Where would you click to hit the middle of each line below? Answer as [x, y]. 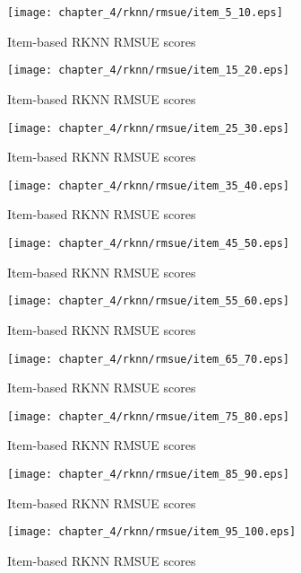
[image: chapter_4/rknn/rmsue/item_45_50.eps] [148, 243]
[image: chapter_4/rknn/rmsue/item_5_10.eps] [145, 13]
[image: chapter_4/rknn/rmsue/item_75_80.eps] [148, 416]
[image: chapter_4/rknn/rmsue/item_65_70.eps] [148, 359]
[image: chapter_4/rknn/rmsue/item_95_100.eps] [152, 532]
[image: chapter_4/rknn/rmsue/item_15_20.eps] [148, 71]
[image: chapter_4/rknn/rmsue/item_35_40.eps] [148, 185]
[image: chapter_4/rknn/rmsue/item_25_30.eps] [148, 128]
